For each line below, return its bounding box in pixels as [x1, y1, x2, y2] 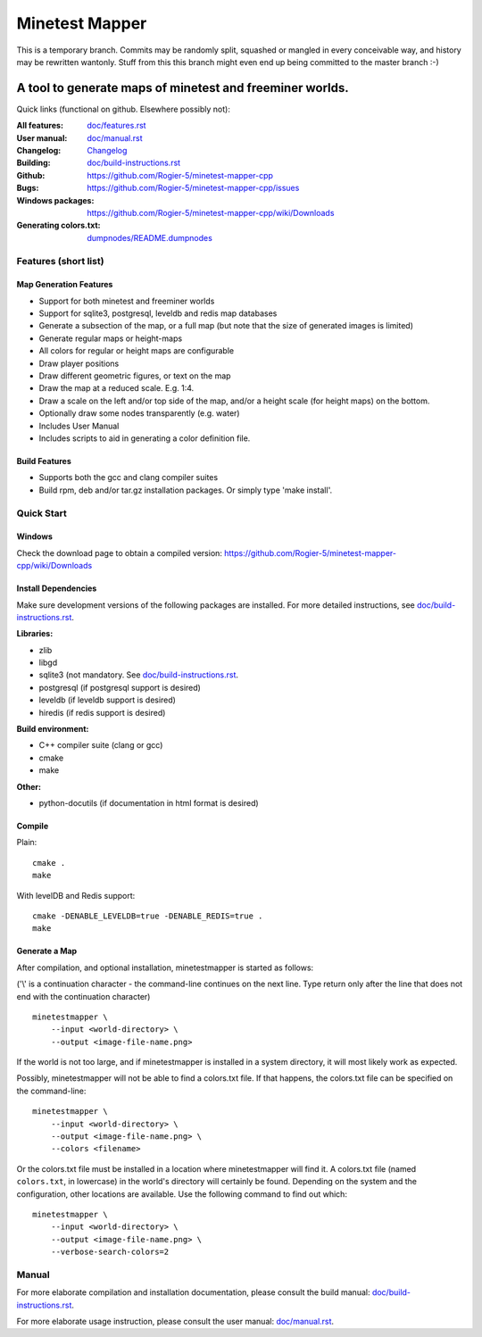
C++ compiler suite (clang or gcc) [38, 740, 163, 751]
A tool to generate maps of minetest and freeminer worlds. [16, 80, 349, 95]
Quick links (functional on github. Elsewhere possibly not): [16, 104, 231, 114]
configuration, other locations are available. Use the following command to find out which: [16, 1188, 348, 1200]
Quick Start [16, 507, 67, 519]
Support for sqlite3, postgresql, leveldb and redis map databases [38, 308, 278, 319]
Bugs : [16, 183, 39, 194]
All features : [16, 120, 64, 131]
